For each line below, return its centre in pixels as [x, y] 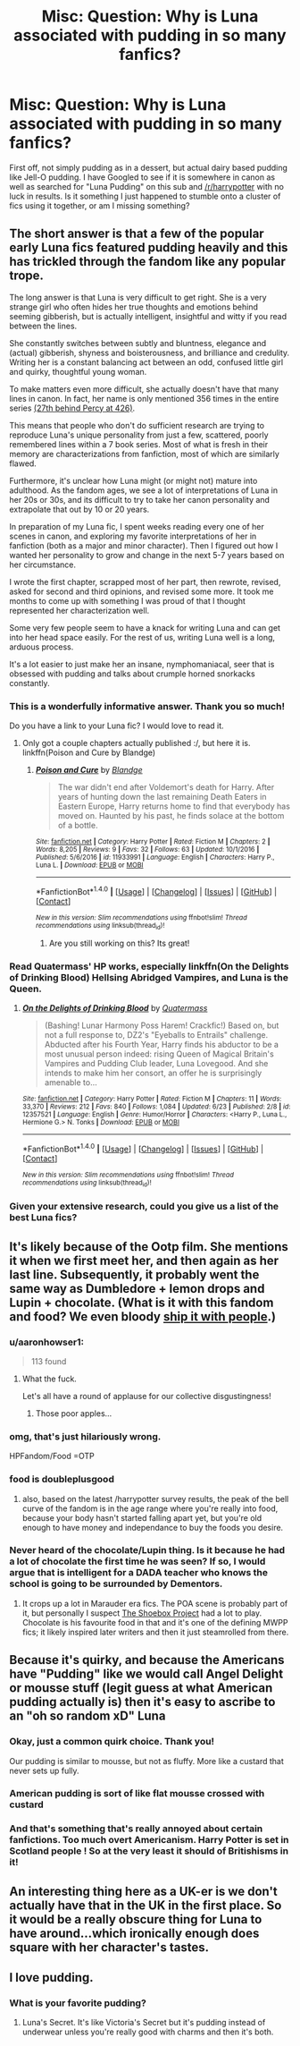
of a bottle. [78, 826]
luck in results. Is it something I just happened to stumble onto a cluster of [145, 196]
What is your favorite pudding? [78, 2003]
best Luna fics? [43, 1218]
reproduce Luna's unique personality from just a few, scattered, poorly [139, 435]
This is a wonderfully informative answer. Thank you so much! [147, 706]
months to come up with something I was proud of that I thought [127, 600]
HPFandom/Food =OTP [52, 1456]
